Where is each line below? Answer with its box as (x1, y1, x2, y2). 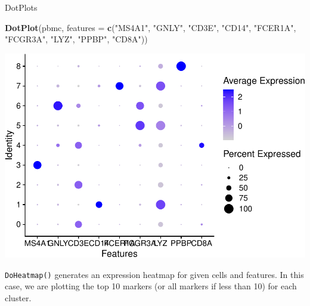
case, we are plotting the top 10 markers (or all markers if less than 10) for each (5, 280, 297, 292)
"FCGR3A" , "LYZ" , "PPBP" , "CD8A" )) (5, 33, 148, 45)
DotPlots (5, 1, 38, 13)
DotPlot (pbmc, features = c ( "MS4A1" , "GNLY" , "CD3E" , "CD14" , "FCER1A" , (5, 21, 296, 33)
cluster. (5, 292, 32, 304)
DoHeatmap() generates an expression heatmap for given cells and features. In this (5, 268, 304, 280)
